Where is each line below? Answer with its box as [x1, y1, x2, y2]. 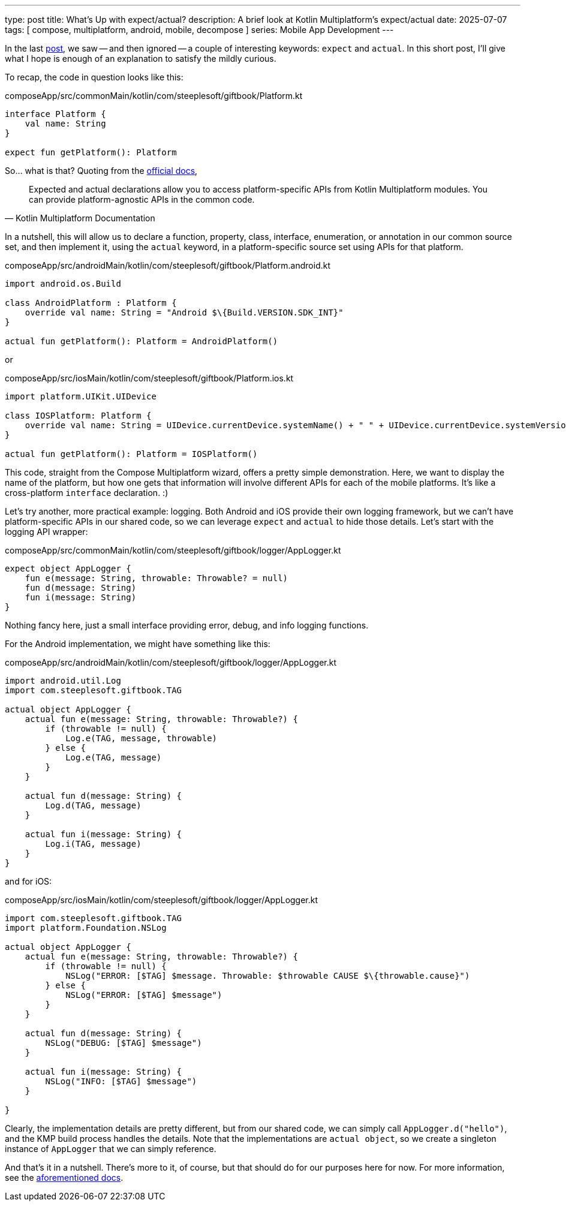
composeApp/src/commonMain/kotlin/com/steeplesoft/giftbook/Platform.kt [5, 91, 303, 101]
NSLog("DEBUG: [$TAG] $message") [45, 1038, 202, 1048]
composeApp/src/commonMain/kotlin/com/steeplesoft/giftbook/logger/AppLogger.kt [5, 545, 341, 555]
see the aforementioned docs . [5, 1172, 124, 1183]
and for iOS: [5, 876, 52, 886]
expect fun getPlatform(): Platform [5, 148, 177, 157]
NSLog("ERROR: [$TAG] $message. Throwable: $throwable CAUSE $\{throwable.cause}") [65, 971, 470, 981]
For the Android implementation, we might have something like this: [5, 639, 270, 649]
